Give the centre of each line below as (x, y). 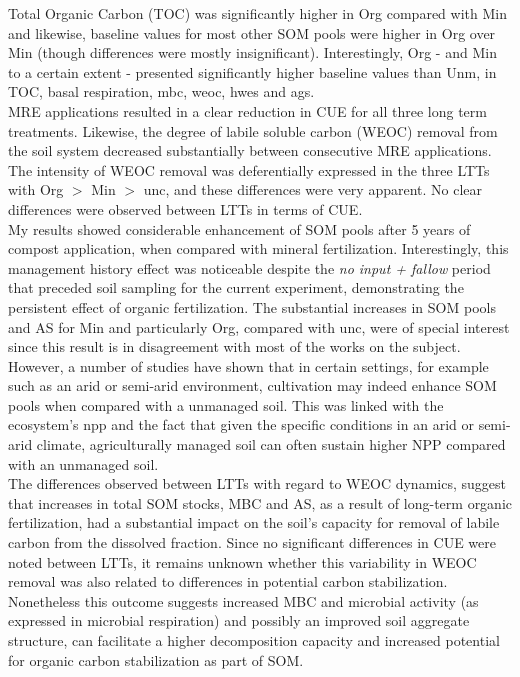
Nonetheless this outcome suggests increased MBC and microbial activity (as (243, 600)
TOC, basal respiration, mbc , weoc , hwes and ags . (161, 91)
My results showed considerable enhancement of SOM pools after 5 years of (239, 228)
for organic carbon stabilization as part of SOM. (156, 659)
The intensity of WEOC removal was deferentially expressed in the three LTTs (249, 169)
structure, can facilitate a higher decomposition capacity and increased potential (254, 640)
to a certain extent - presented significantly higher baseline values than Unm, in (252, 71)
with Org (36, 189)
